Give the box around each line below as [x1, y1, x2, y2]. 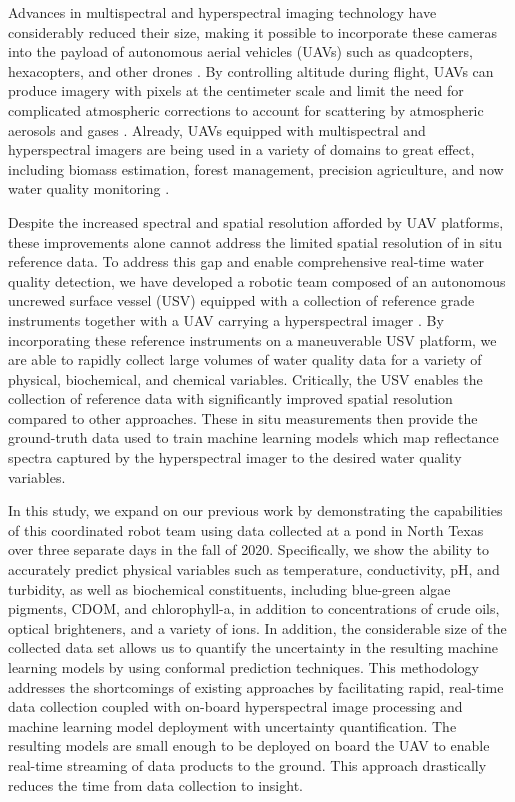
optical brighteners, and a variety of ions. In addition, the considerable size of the [8, 617, 507, 638]
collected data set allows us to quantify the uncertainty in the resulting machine [8, 637, 498, 658]
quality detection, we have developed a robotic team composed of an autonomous [8, 270, 506, 291]
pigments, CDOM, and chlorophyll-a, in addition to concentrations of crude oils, [8, 598, 500, 619]
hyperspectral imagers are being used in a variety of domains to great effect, [8, 139, 475, 160]
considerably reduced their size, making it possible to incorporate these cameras [8, 21, 498, 42]
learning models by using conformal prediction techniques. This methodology [8, 657, 480, 677]
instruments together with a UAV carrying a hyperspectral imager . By [8, 309, 444, 330]
